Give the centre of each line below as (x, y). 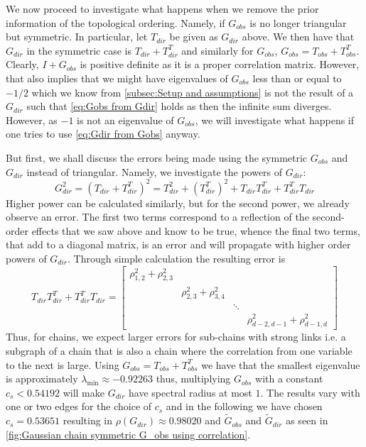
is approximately (42, 379)
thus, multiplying (193, 379)
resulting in (88, 420)
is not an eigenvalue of (125, 120)
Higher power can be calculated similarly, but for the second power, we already (178, 203)
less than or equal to (297, 78)
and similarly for (217, 50)
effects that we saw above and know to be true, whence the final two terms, (196, 230)
